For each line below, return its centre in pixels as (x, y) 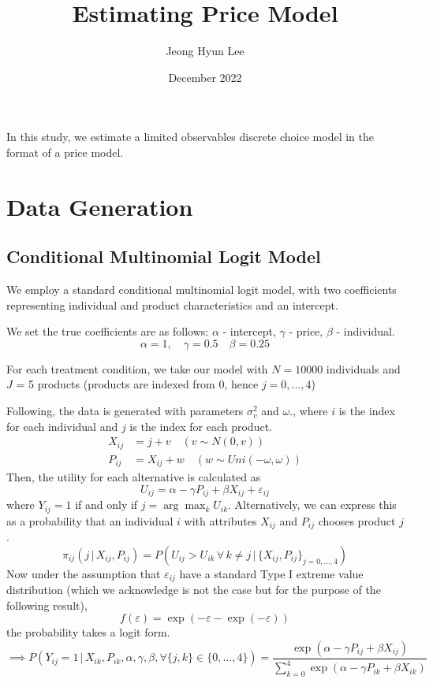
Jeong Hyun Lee (205, 51)
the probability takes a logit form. (88, 632)
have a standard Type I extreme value (271, 573)
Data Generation (100, 206)
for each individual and (62, 426)
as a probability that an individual (90, 520)
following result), (47, 605)
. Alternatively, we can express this (312, 505)
